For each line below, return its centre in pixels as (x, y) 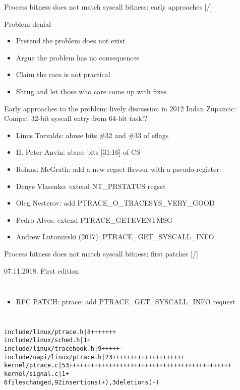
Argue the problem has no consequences (78, 57)
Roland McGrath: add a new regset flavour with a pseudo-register (117, 169)
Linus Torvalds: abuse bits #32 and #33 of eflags (92, 135)
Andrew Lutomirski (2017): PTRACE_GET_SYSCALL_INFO (115, 237)
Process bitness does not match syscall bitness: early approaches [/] (108, 7)
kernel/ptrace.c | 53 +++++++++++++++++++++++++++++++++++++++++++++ (118, 366)
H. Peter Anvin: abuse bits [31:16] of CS (78, 152)
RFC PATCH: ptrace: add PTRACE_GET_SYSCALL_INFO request (126, 302)
